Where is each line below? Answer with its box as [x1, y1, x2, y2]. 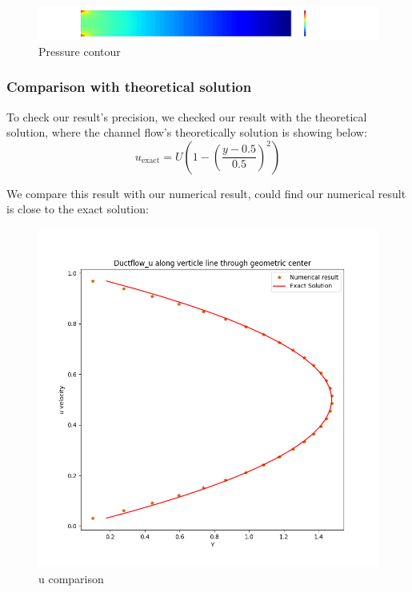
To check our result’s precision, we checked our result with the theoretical [6, 108, 367, 125]
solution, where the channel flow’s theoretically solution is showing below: [6, 124, 367, 141]
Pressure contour [38, 42, 121, 59]
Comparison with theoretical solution [6, 77, 252, 97]
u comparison [38, 570, 104, 586]
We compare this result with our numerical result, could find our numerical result [6, 185, 406, 201]
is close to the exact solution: [6, 201, 149, 217]
